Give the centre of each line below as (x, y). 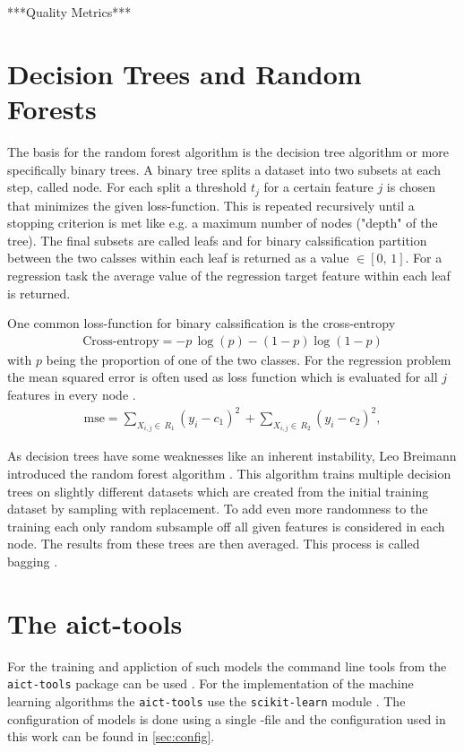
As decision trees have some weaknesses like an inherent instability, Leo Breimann (232, 456)
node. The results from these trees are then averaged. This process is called (214, 544)
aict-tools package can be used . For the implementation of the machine (211, 683)
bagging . (33, 562)
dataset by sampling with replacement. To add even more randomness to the (218, 509)
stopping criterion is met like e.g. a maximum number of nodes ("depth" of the (223, 223)
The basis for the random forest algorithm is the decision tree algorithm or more (228, 151)
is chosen (411, 187)
